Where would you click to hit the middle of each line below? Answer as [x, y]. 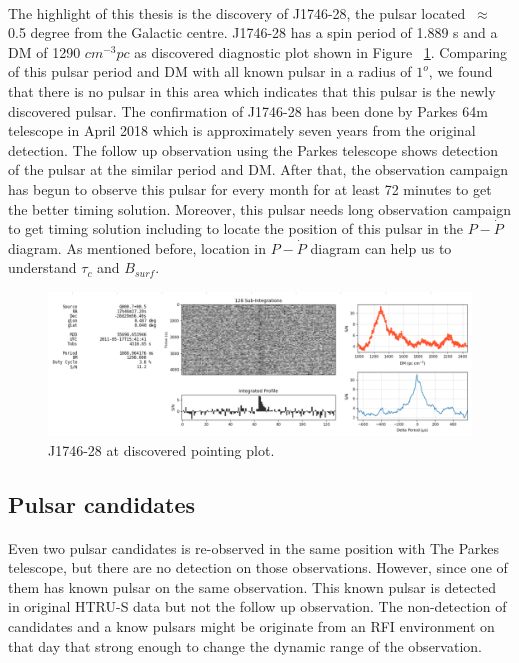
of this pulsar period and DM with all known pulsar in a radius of [210, 71]
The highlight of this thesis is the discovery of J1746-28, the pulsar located [237, 12]
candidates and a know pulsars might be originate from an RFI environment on [251, 625]
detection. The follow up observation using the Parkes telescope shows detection [253, 149]
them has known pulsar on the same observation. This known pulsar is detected [252, 586]
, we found [460, 71]
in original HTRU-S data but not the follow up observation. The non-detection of [257, 606]
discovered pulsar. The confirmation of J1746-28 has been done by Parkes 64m [248, 110]
